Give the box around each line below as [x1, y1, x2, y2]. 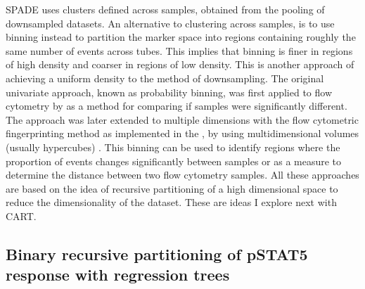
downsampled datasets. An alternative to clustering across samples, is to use [6, 15, 335, 30]
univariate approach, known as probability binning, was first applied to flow [6, 84, 333, 99]
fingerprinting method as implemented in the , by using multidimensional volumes [6, 126, 359, 141]
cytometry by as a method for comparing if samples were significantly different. [6, 98, 347, 113]
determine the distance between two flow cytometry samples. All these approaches [6, 167, 359, 182]
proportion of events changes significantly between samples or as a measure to [6, 153, 342, 168]
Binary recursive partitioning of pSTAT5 [6, 243, 308, 264]
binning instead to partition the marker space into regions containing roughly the [6, 30, 356, 44]
